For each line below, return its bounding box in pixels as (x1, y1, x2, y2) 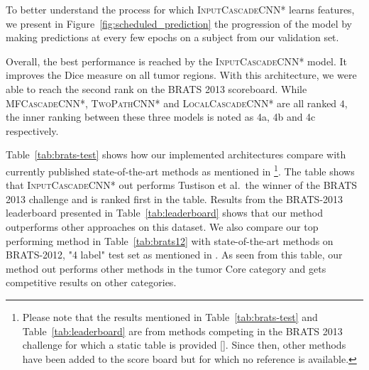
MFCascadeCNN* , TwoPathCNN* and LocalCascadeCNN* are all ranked (6, 95, 337, 110)
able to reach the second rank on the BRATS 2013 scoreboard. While (6, 81, 307, 96)
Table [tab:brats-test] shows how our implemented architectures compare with (6, 147, 346, 162)
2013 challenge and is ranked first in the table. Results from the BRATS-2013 (6, 191, 343, 206)
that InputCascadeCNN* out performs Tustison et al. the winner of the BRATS (6, 178, 358, 192)
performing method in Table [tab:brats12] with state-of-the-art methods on (6, 233, 334, 248)
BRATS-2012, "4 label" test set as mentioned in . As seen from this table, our (6, 247, 343, 262)
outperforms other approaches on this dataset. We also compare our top (6, 219, 319, 234)
